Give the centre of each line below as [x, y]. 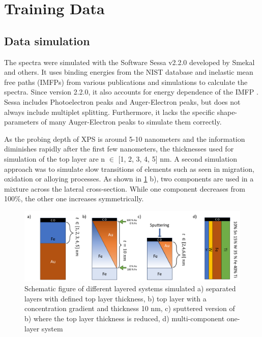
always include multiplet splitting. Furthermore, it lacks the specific [110, 112]
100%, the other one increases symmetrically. [74, 198]
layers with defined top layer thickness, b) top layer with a [115, 298]
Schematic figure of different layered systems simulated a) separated [130, 288]
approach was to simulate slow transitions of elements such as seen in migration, [129, 168]
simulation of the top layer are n [55, 158]
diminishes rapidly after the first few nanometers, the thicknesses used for [119, 149]
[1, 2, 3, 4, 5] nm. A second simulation [178, 158]
